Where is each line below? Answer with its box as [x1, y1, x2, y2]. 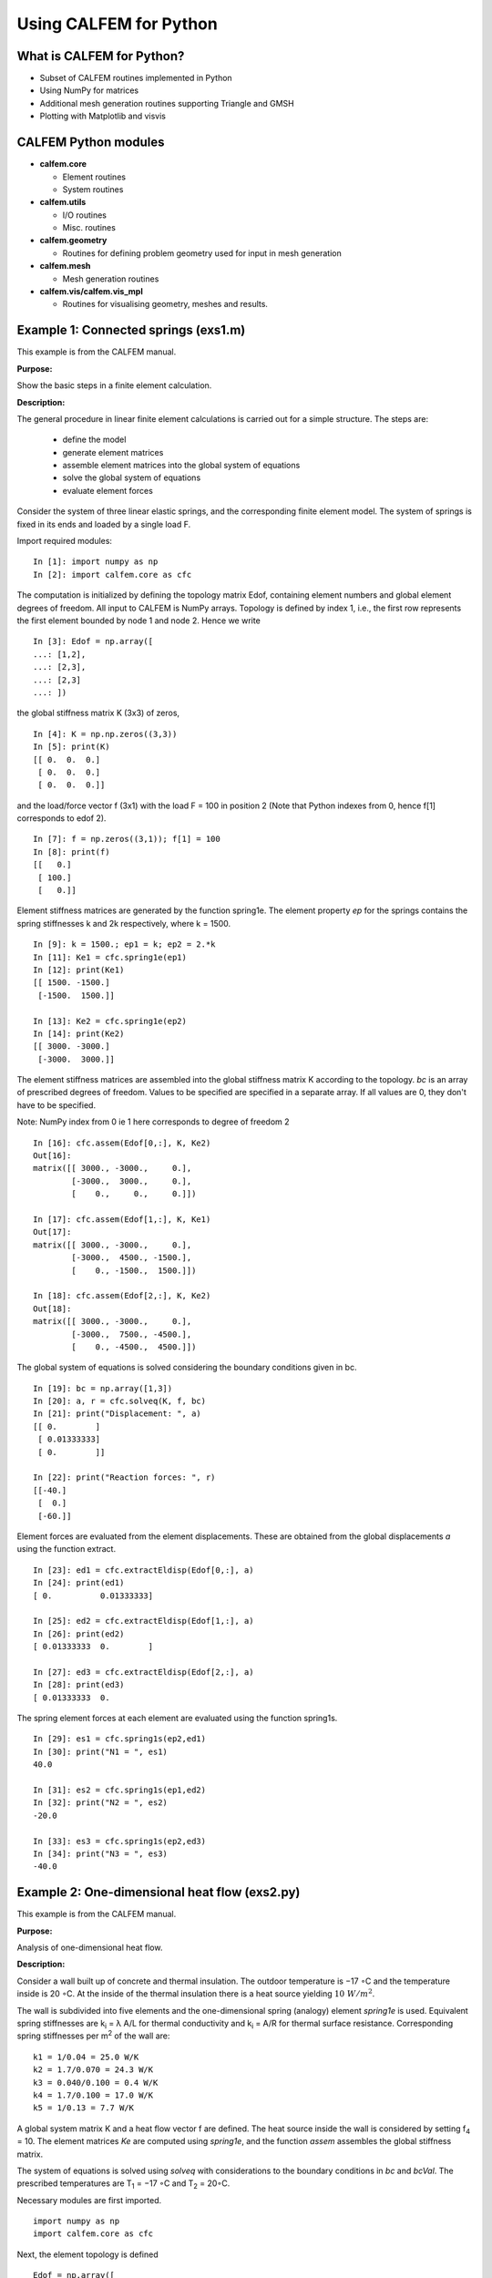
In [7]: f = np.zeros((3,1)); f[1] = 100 [33, 834, 220, 845]
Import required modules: [16, 536, 113, 547]
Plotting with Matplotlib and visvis [39, 110, 166, 122]
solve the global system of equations [62, 472, 201, 483]
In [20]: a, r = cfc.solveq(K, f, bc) [33, 1396, 207, 1407]
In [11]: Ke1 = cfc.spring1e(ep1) [33, 952, 187, 962]
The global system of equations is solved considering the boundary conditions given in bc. [16, 1362, 357, 1373]
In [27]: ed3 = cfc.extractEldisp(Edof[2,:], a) [33, 1667, 254, 1677]
